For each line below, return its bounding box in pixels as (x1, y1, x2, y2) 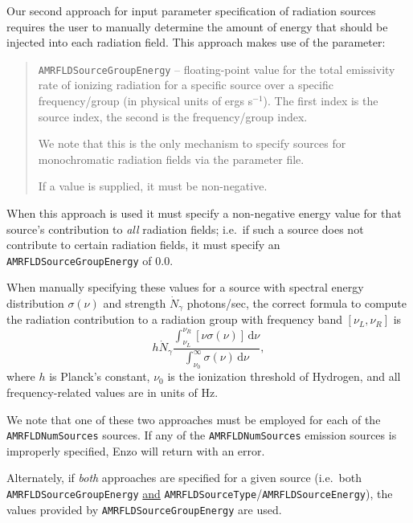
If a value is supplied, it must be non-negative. (38, 178, 268, 194)
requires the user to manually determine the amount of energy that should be (6, 18, 388, 35)
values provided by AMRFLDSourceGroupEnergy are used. (6, 501, 282, 517)
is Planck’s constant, (49, 368, 150, 385)
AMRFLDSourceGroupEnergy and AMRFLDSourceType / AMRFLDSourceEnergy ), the (6, 484, 393, 501)
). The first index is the (263, 92, 378, 109)
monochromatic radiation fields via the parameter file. (38, 150, 305, 167)
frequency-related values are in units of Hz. (6, 383, 219, 400)
